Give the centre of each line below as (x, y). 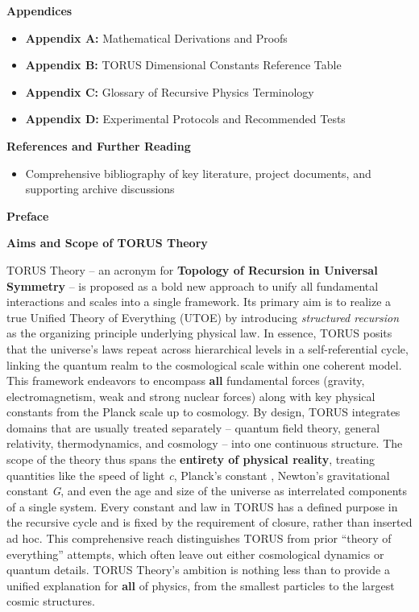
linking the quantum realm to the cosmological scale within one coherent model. (204, 364)
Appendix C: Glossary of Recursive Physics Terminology (170, 91)
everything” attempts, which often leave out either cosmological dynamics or (195, 554)
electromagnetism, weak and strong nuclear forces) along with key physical (191, 396)
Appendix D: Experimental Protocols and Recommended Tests (185, 119)
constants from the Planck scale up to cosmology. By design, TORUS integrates (203, 412)
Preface (28, 215)
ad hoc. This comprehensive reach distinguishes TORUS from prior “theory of (199, 538)
